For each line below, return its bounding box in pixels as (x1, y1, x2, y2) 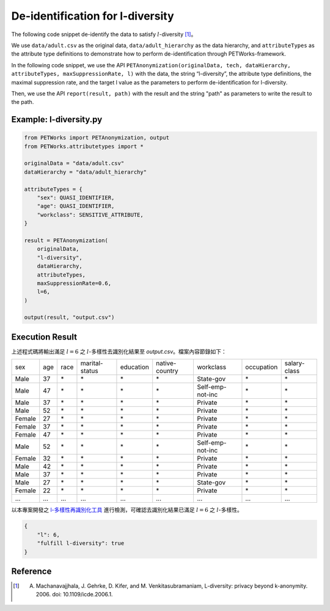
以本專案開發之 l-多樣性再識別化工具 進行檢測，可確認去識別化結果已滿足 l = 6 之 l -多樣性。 (11, 506, 243, 514)
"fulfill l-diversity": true (37, 540, 125, 547)
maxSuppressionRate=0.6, (37, 280, 112, 287)
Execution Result (11, 331, 78, 342)
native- (156, 359, 177, 368)
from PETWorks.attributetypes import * (24, 143, 144, 150)
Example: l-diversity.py (11, 114, 103, 125)
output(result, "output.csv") (24, 314, 115, 321)
